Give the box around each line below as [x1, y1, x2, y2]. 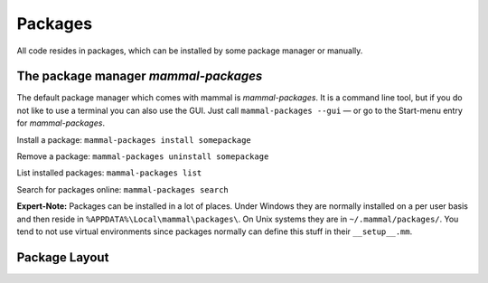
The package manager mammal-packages [16, 69, 263, 84]
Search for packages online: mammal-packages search [16, 184, 230, 194]
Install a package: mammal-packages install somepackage [16, 134, 252, 145]
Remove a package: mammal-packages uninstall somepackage [16, 151, 269, 162]
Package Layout [16, 250, 109, 265]
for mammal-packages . [16, 118, 106, 128]
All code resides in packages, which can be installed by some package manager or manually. [16, 45, 363, 56]
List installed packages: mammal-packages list [16, 167, 202, 178]
